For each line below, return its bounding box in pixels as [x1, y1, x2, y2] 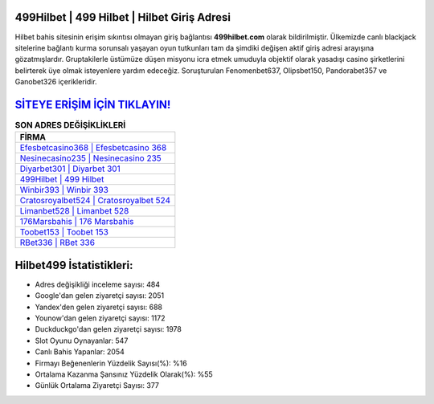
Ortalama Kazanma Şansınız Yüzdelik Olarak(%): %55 [35, 369, 213, 379]
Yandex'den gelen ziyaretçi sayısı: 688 [35, 302, 162, 312]
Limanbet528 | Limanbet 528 [19, 206, 129, 217]
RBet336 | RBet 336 [19, 237, 96, 248]
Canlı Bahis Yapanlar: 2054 [35, 347, 125, 357]
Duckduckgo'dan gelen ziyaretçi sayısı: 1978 [35, 324, 182, 334]
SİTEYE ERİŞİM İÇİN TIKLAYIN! [14, 97, 171, 112]
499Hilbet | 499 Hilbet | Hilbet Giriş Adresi [14, 10, 231, 24]
